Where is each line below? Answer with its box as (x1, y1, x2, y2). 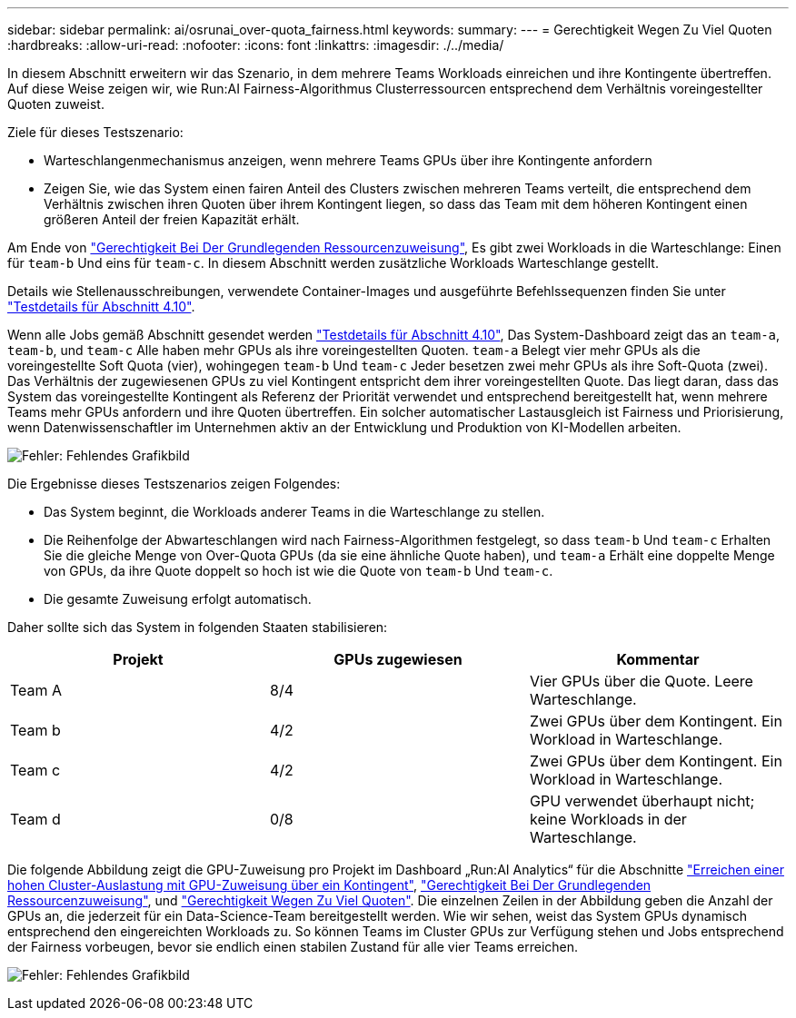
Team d (10, 810, 61, 828)
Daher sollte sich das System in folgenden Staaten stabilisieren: (7, 619, 388, 635)
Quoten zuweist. (7, 96, 104, 112)
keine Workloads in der (529, 810, 687, 828)
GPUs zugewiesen (333, 650, 463, 668)
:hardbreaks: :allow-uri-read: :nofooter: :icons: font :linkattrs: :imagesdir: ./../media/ (7, 37, 504, 53)
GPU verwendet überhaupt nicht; (529, 792, 755, 810)
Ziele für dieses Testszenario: (7, 124, 184, 140)
